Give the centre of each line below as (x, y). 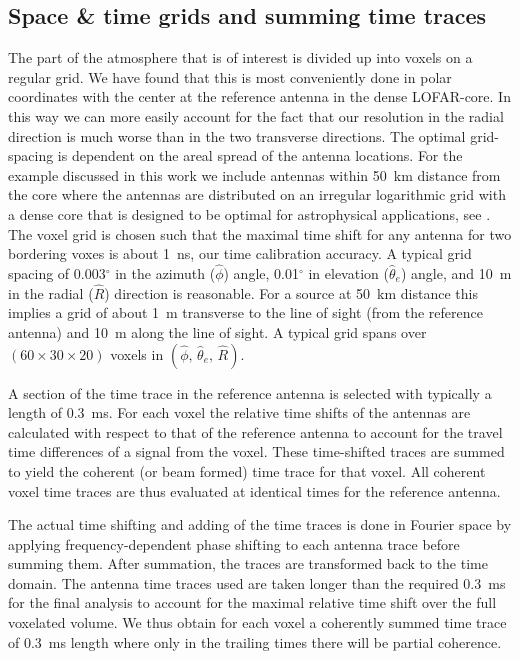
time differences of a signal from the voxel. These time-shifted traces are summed (256, 451)
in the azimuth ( (165, 272)
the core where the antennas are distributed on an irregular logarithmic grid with (257, 194)
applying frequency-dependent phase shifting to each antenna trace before (234, 543)
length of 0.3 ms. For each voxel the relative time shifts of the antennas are (239, 412)
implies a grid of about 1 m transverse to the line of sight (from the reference (245, 312)
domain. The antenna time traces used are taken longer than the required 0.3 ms (257, 582)
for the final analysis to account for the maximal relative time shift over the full (252, 602)
